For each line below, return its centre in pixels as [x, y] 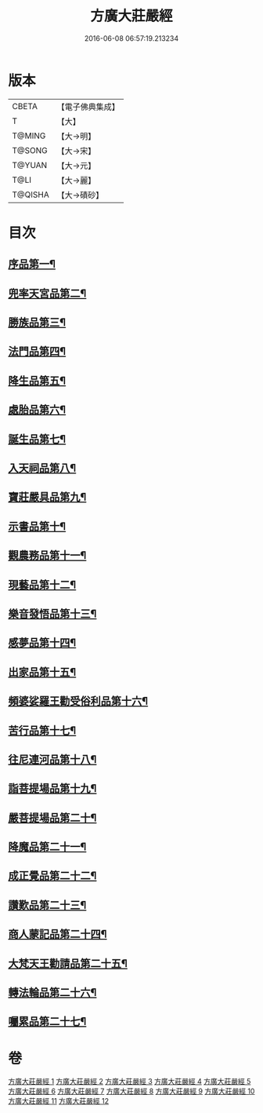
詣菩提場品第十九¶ [52, 788]
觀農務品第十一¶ [47, 555]
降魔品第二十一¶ [47, 847]
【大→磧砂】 [80, 195]
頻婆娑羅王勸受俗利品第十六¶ [78, 701]
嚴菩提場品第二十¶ [52, 817]
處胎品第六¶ [37, 410]
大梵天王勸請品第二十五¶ [68, 963]
